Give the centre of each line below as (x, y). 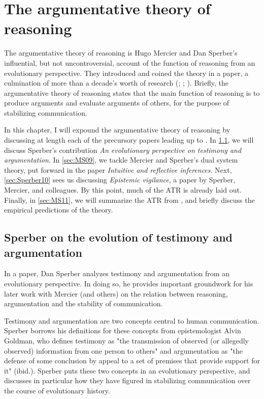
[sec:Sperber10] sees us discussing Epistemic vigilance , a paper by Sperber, (120, 180)
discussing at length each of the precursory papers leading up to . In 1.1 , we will (129, 140)
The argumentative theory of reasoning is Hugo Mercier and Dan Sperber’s (121, 53)
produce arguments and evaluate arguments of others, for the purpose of (117, 103)
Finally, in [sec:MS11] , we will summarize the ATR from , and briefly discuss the (129, 199)
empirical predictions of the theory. (59, 210)
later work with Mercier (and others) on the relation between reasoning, (116, 293)
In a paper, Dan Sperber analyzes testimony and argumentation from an (117, 273)
